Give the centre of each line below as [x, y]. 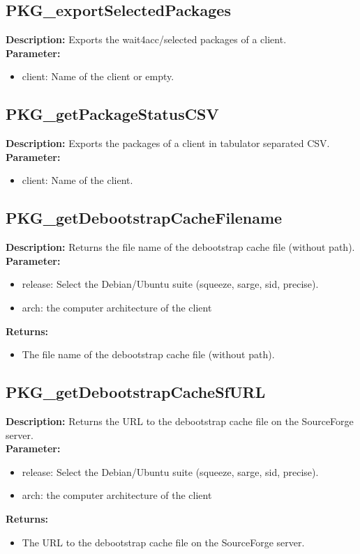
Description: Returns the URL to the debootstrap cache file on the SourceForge [180, 421]
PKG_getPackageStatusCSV [112, 114]
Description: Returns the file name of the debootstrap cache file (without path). [180, 247]
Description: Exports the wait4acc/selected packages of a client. [146, 39]
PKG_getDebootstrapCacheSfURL [136, 392]
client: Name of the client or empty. [98, 76]
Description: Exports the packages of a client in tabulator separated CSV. [168, 143]
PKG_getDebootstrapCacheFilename [144, 218]
